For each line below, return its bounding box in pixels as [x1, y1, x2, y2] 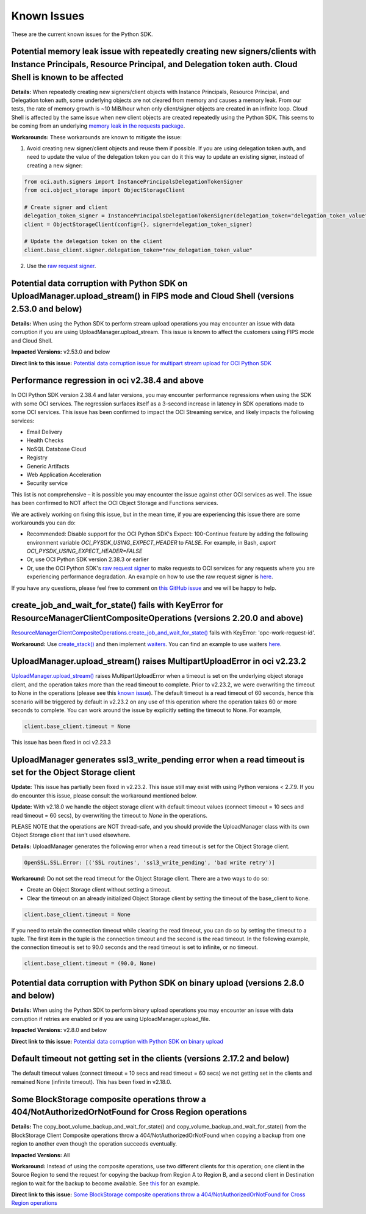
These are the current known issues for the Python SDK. [11, 31, 153, 38]
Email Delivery [26, 428, 63, 435]
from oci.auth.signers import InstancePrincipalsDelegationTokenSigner [24, 178, 243, 185]
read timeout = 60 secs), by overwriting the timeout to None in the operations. [11, 812, 207, 819]
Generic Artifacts [26, 462, 70, 470]
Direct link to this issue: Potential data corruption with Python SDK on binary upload [11, 1038, 224, 1045]
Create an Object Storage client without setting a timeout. [26, 886, 171, 893]
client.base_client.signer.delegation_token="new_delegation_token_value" [24, 246, 253, 253]
